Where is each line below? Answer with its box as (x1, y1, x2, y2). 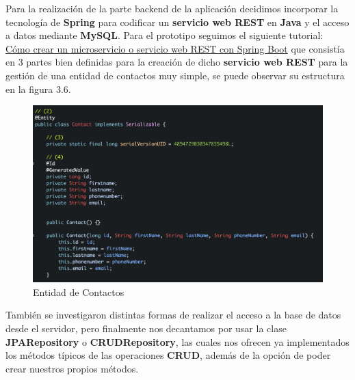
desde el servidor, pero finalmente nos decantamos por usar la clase (5, 321, 287, 335)
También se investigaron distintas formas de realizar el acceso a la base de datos (5, 308, 341, 322)
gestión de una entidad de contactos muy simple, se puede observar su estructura (5, 68, 345, 82)
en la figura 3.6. (5, 81, 71, 96)
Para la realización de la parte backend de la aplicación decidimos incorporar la (5, 1, 339, 15)
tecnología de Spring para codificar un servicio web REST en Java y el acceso (5, 14, 350, 29)
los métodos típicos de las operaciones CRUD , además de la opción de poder (5, 348, 331, 362)
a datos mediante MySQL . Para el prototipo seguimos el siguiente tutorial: (5, 28, 324, 42)
